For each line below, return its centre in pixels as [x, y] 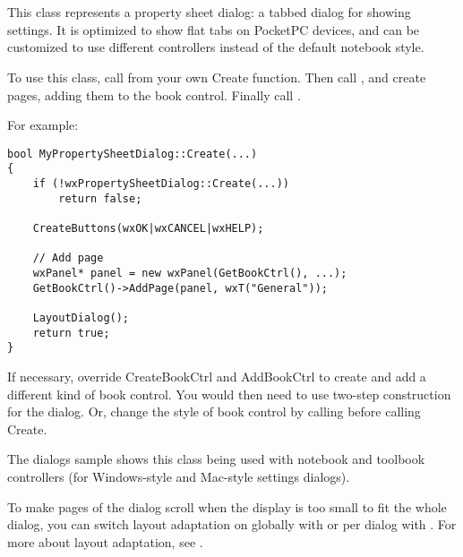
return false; [100, 198]
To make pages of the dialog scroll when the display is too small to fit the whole [227, 506]
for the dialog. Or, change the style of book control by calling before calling [214, 411]
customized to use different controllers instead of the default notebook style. [216, 47]
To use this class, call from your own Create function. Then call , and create [217, 77]
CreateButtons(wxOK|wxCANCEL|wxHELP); [148, 229]
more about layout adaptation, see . [105, 541]
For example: [43, 125]
